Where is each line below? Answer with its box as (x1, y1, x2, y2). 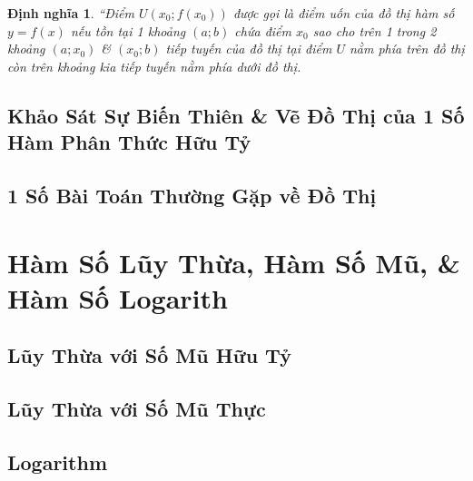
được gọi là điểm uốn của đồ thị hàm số (232, 4, 455, 22)
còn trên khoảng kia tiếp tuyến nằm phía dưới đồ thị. (7, 56, 301, 75)
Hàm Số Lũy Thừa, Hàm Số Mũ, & (7, 243, 460, 280)
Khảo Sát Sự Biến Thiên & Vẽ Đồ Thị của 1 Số (7, 101, 465, 129)
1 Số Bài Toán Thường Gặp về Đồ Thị (7, 181, 377, 209)
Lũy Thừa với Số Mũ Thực (7, 395, 266, 423)
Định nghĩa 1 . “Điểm (7, 4, 134, 22)
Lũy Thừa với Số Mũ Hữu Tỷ (7, 341, 291, 369)
